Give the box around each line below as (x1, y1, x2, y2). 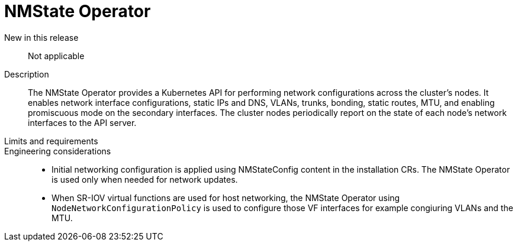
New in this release (4, 32, 79, 43)
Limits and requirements (4, 135, 98, 146)
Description (4, 69, 49, 79)
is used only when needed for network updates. (52, 174, 238, 184)
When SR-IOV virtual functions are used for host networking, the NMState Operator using (52, 192, 400, 203)
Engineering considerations (4, 145, 111, 156)
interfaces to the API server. (28, 117, 137, 128)
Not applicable (28, 50, 85, 61)
